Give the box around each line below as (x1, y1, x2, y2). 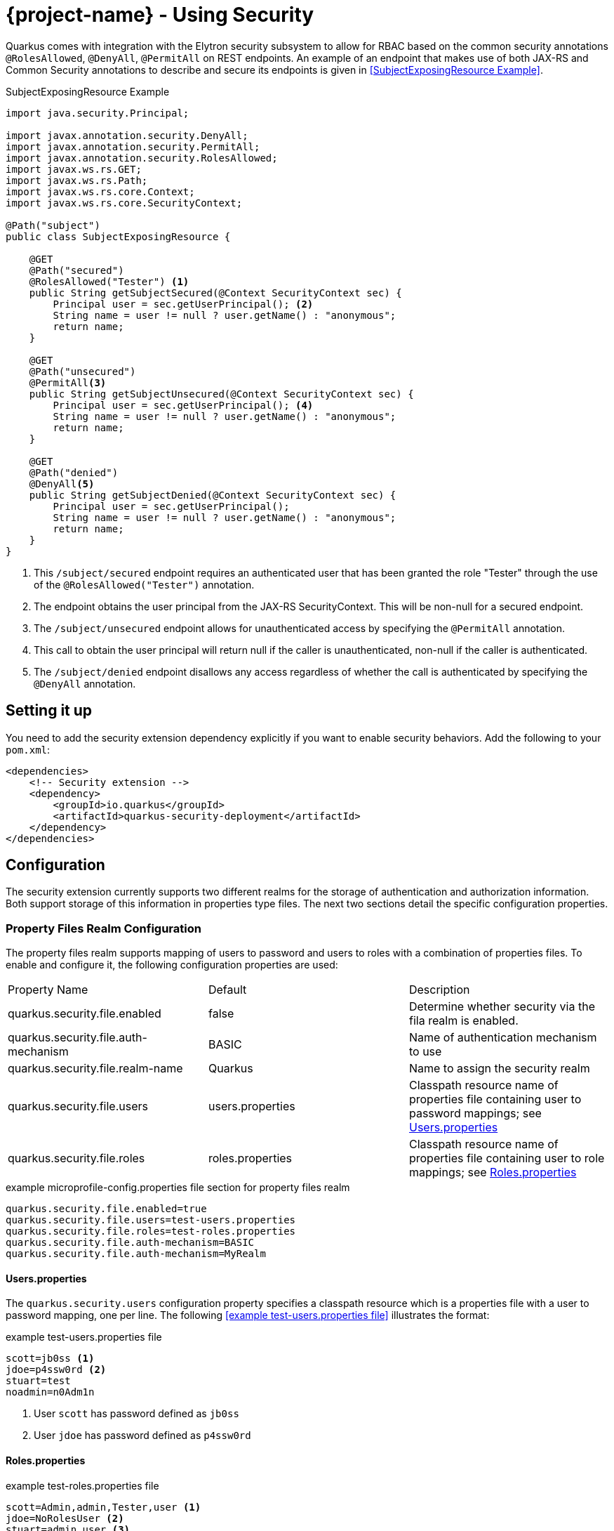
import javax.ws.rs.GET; (6, 163, 142, 175)
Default (208, 983, 247, 997)
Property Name (8, 983, 88, 997)
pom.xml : (6, 743, 51, 756)
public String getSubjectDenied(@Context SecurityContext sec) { (29, 489, 396, 501)
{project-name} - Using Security (6, 3, 314, 27)
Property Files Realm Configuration (6, 921, 201, 935)
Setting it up (6, 702, 93, 720)
